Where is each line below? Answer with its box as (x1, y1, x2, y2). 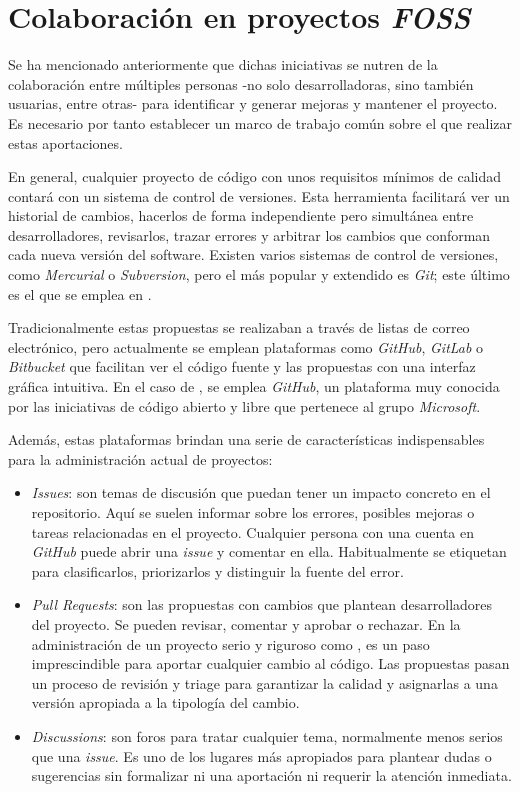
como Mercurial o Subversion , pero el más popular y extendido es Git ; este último (8, 264, 510, 285)
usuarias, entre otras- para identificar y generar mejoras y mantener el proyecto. (8, 93, 498, 114)
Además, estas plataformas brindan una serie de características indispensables (8, 429, 485, 450)
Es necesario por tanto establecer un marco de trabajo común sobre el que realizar (8, 112, 512, 133)
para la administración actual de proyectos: (8, 448, 273, 469)
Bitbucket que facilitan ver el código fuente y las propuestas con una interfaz (8, 356, 476, 377)
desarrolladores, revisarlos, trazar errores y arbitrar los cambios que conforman (8, 224, 491, 245)
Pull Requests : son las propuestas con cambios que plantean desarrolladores (31, 594, 493, 615)
